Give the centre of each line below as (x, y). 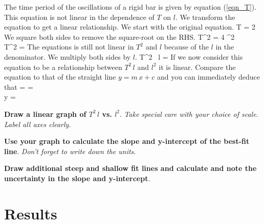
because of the (186, 47)
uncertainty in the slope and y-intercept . (77, 178)
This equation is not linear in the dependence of (79, 17)
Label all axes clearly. (38, 124)
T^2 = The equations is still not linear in (69, 47)
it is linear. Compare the (197, 67)
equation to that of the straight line (60, 77)
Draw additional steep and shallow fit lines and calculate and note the (130, 168)
